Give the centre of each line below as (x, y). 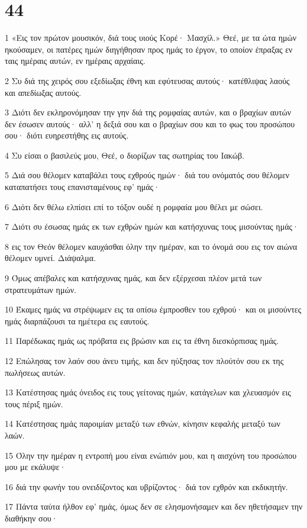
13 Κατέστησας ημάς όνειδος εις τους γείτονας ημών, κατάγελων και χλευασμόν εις (148, 392)
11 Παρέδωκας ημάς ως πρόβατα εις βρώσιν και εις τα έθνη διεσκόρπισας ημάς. (142, 341)
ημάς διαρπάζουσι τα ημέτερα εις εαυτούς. (77, 321)
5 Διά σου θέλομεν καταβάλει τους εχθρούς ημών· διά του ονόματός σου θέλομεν (147, 175)
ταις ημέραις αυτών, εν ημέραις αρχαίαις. (75, 61)
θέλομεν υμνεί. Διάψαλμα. (51, 258)
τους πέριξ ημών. (34, 403)
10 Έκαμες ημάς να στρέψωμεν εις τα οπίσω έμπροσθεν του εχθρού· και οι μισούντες (153, 309)
